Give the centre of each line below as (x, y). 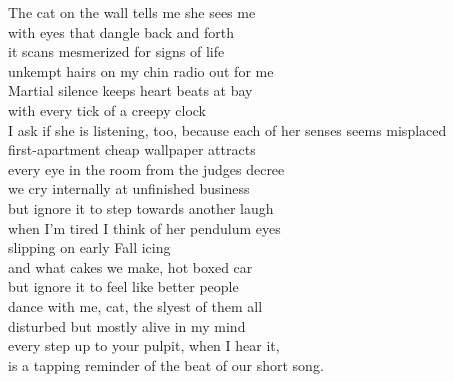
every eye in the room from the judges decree (146, 168)
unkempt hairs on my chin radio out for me (141, 70)
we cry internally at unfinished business (129, 188)
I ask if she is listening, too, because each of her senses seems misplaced (227, 129)
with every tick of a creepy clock (107, 109)
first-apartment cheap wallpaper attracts (132, 149)
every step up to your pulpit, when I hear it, (144, 345)
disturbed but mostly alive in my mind (127, 325)
